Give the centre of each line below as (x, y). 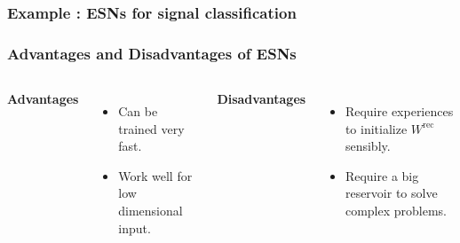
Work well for (155, 175)
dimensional (151, 211)
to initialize (376, 128)
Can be (138, 111)
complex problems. (396, 211)
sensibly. (368, 146)
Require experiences (399, 111)
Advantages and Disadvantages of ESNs (152, 53)
